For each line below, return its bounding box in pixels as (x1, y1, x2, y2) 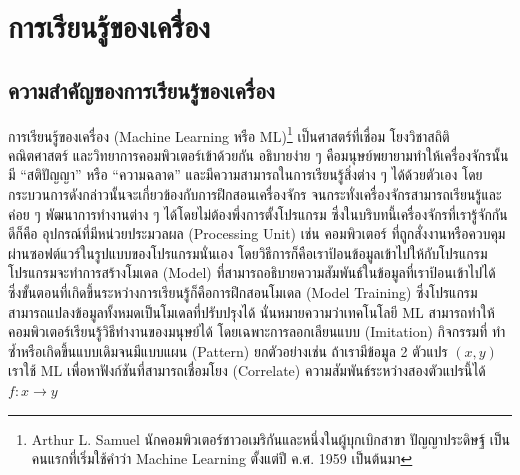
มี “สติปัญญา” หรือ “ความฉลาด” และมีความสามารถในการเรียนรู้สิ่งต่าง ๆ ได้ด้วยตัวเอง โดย (8, 164, 483, 185)
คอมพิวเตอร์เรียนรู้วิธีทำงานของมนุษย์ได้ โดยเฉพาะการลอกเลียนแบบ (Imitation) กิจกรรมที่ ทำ (8, 321, 506, 342)
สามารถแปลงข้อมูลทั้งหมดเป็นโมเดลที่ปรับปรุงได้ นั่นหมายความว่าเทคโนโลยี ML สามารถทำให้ (8, 301, 495, 322)
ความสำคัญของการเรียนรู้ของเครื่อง (8, 74, 275, 105)
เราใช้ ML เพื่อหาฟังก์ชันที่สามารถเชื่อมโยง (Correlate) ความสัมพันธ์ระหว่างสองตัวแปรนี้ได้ (8, 360, 486, 381)
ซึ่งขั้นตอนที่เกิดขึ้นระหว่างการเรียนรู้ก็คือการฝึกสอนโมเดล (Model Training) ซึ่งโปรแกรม (8, 281, 478, 302)
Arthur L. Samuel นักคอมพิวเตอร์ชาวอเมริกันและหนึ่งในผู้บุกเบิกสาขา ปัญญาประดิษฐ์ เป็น (31, 428, 510, 449)
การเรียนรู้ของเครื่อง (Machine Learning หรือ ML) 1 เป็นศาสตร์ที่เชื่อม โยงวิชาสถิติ (8, 122, 450, 146)
